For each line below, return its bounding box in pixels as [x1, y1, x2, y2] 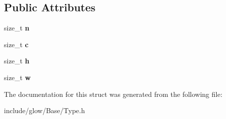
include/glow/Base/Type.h [4, 105, 85, 116]
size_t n [4, 23, 30, 33]
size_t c [4, 39, 29, 49]
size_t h [4, 56, 30, 66]
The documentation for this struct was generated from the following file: [4, 89, 223, 99]
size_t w [4, 72, 31, 82]
